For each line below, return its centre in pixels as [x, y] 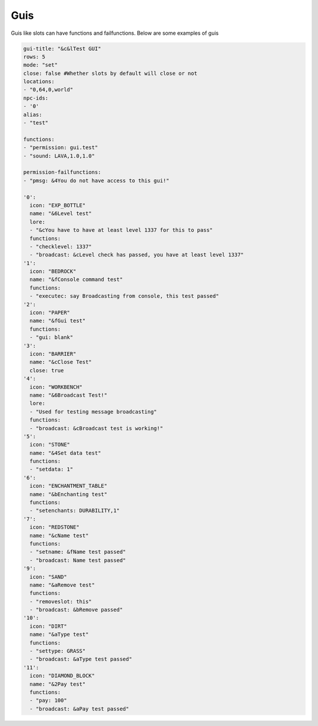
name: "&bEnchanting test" [69, 494]
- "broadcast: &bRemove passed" [76, 610]
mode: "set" [41, 65]
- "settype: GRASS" [58, 651]
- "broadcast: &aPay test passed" [79, 709]
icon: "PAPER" [50, 313]
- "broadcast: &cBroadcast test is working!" [96, 428]
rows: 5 [34, 57]
